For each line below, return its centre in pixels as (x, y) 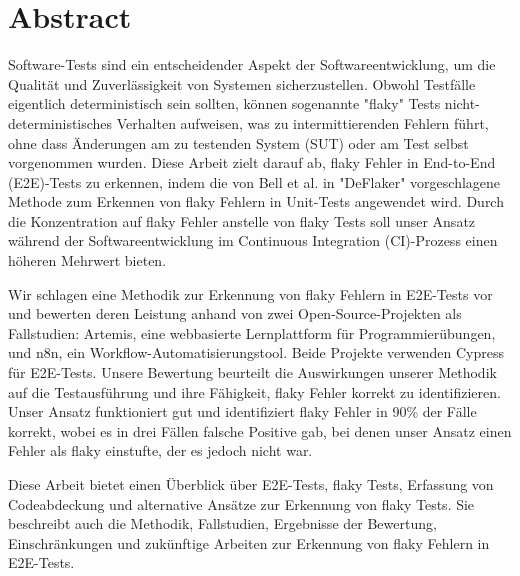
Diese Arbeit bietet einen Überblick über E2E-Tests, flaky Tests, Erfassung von (251, 484)
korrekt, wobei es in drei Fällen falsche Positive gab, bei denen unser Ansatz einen (260, 430)
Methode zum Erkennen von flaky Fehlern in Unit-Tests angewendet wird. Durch (256, 201)
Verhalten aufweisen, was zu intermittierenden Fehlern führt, (302, 122)
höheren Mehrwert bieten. (87, 260)
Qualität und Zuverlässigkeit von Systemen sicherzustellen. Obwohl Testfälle (242, 83)
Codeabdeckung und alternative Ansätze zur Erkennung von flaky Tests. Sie (241, 503)
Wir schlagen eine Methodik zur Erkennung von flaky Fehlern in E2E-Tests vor (250, 293)
